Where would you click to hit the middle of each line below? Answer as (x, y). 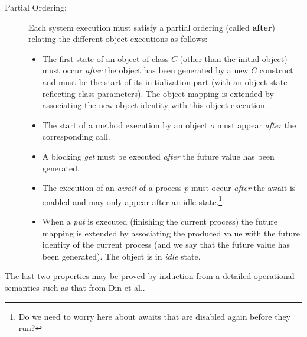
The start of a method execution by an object (125, 124)
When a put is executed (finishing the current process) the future (160, 221)
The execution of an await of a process (112, 188)
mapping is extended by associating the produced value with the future (171, 233)
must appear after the (257, 124)
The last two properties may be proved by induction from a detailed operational (150, 276)
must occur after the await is (243, 188)
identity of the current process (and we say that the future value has (166, 244)
